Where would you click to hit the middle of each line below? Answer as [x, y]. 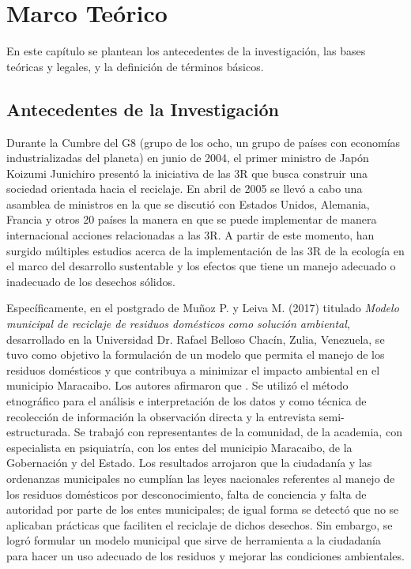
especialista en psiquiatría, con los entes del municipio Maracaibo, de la [179, 447]
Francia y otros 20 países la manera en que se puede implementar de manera [192, 219]
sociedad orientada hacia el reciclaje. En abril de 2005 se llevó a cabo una [185, 188]
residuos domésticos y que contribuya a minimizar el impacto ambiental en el [193, 369]
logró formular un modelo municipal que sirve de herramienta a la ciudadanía [194, 540]
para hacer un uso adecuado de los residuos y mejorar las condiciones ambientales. [205, 555]
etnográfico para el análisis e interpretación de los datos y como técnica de [187, 401]
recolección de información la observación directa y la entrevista [161, 416]
